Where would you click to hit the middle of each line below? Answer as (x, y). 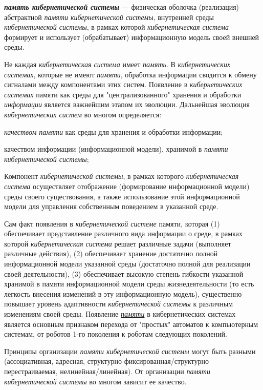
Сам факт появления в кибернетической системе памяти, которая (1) (112, 223)
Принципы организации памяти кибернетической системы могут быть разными (130, 351)
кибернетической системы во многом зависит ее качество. (95, 381)
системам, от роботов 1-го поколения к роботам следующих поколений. (116, 334)
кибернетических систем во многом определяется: (83, 114)
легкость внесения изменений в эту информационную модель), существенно (123, 293)
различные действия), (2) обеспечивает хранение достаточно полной (111, 253)
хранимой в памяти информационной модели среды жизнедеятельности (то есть (129, 284)
